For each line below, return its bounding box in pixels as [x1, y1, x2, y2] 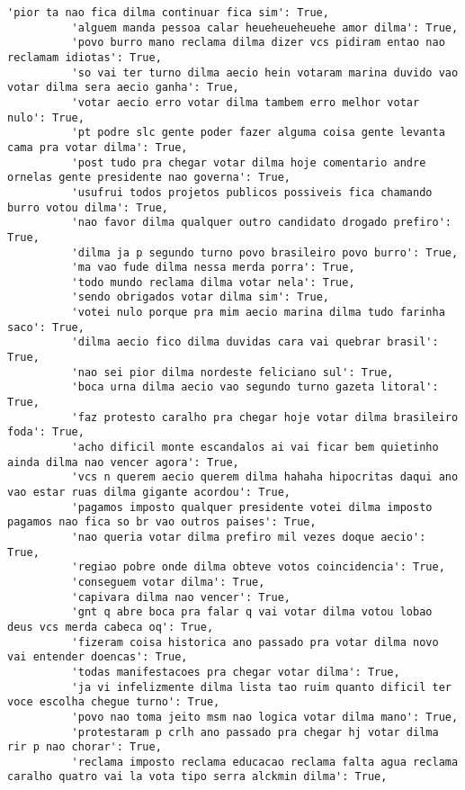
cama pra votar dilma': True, [7, 140, 188, 154]
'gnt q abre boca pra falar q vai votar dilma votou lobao [71, 606, 433, 619]
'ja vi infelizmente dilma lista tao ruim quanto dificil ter [71, 680, 452, 694]
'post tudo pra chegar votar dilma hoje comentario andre [71, 156, 426, 169]
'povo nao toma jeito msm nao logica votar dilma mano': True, [71, 710, 459, 723]
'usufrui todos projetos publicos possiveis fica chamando [71, 185, 433, 199]
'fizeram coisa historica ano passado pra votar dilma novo [71, 635, 439, 649]
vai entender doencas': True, [7, 651, 188, 664]
